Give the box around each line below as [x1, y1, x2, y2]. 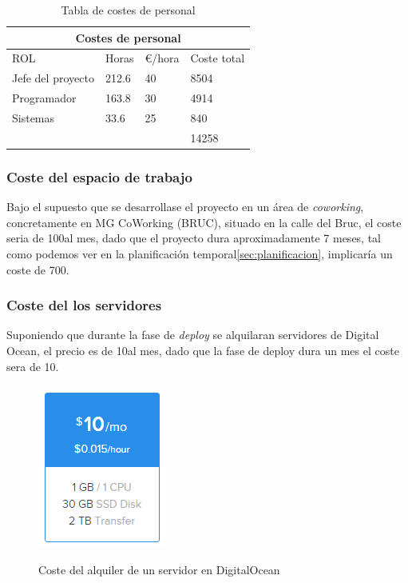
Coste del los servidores [6, 295, 162, 315]
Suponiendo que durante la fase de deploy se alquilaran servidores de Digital [6, 326, 379, 343]
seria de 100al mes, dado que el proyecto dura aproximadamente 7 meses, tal [6, 230, 382, 246]
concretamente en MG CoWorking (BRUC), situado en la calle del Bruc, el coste [6, 214, 402, 230]
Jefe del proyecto [12, 70, 94, 86]
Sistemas [12, 109, 55, 126]
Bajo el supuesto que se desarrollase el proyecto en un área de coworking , [6, 198, 364, 215]
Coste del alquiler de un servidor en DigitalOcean [38, 561, 280, 577]
